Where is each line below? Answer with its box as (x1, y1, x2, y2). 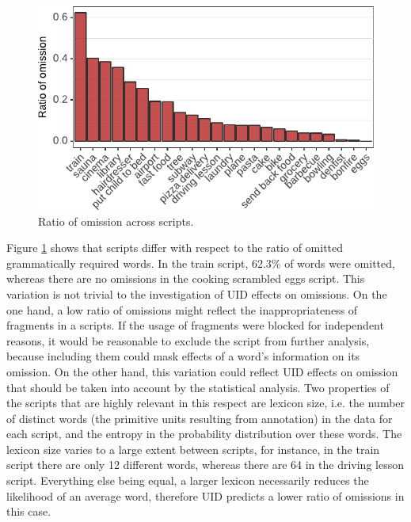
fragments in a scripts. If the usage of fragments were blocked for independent (6, 317, 384, 333)
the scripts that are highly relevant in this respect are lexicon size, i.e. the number (6, 394, 405, 411)
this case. (6, 503, 51, 520)
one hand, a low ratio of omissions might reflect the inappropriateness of (6, 301, 358, 318)
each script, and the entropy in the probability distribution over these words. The (6, 425, 402, 442)
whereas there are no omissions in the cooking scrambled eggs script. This (6, 270, 365, 287)
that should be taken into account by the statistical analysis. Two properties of (6, 379, 390, 395)
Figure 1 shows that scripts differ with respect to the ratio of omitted (6, 239, 344, 256)
